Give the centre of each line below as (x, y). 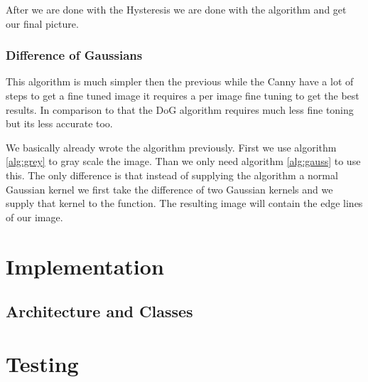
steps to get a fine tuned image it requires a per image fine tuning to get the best (183, 95)
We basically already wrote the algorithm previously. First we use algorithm (171, 147)
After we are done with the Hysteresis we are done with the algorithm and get (176, 9)
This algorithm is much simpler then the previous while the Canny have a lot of (180, 81)
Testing (42, 363)
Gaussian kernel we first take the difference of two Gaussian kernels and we (169, 189)
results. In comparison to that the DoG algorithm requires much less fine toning (180, 109)
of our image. (34, 217)
